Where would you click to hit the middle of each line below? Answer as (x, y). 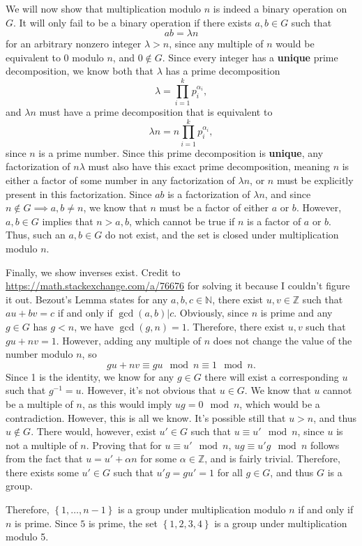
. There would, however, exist (93, 431)
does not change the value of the (282, 340)
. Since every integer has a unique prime (250, 57)
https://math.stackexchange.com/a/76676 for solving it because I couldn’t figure (178, 286)
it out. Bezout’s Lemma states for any (87, 299)
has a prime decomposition (223, 71)
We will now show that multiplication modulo (104, 8)
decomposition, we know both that (80, 71)
